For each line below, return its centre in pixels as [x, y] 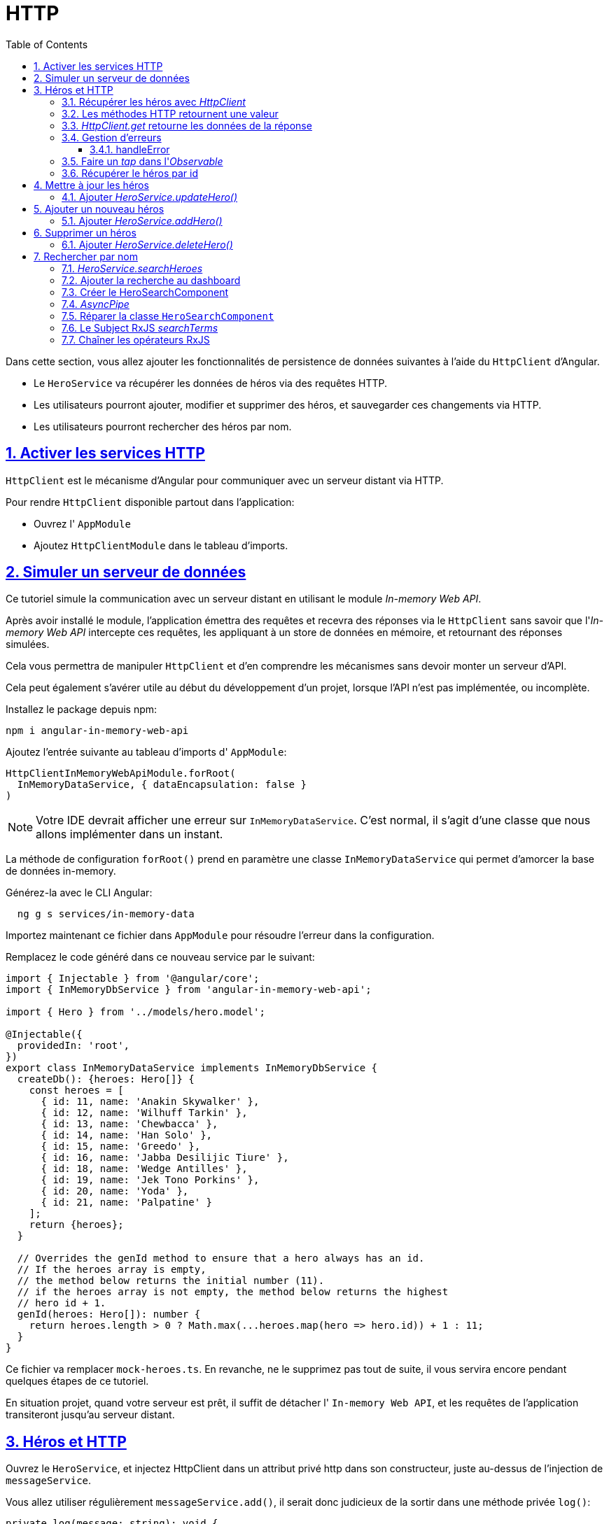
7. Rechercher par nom [86, 256]
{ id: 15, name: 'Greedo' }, [121, 1146]
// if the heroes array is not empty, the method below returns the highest [233, 1292]
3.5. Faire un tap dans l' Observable [142, 161]
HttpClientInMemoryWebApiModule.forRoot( [121, 774]
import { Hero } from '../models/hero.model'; [135, 1012]
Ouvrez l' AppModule [82, 523]
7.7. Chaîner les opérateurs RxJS [136, 339]
